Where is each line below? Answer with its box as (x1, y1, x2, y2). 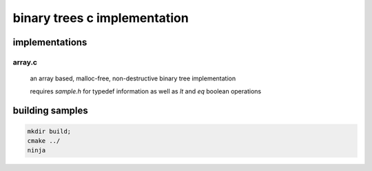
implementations (12, 36, 87, 48)
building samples (12, 105, 89, 117)
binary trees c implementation (12, 10, 189, 25)
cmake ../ (27, 137, 61, 144)
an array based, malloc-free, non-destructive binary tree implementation (30, 74, 236, 82)
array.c (12, 57, 38, 67)
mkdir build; (27, 127, 72, 135)
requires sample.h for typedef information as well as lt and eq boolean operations (30, 87, 262, 95)
